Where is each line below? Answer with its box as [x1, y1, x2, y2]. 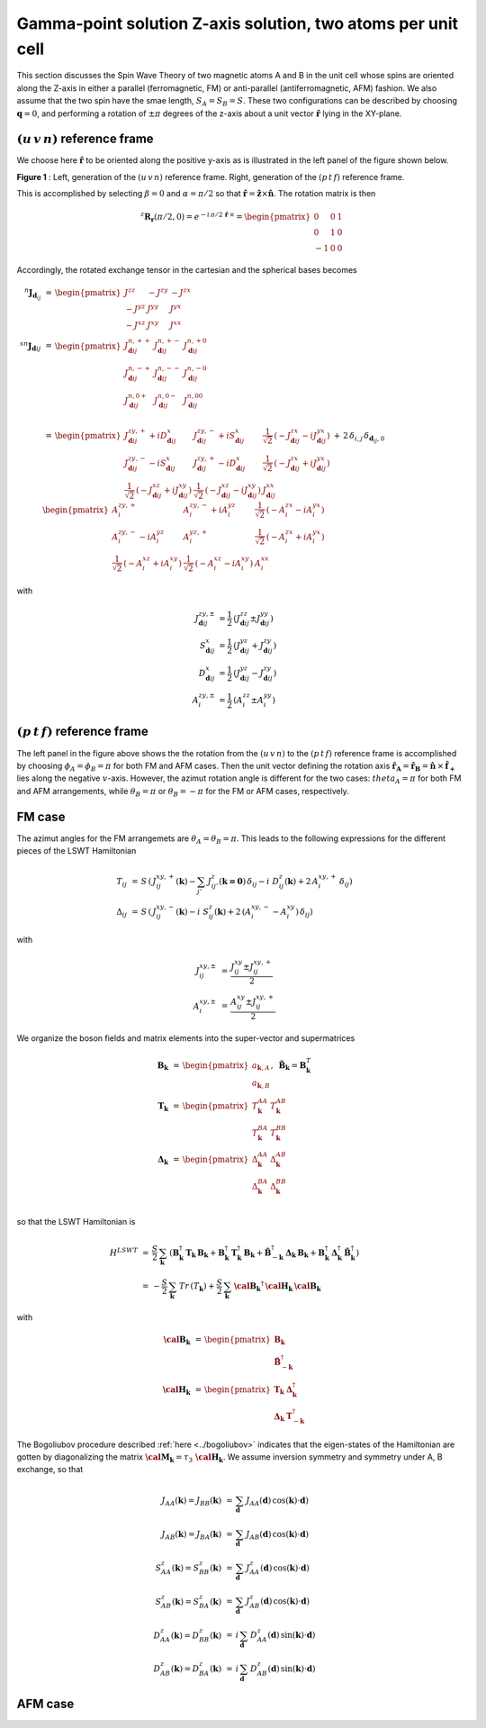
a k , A [252, 1060, 270, 1072]
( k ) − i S [175, 906, 210, 917]
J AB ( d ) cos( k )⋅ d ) [246, 1529, 310, 1542]
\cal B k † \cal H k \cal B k [233, 1280, 321, 1294]
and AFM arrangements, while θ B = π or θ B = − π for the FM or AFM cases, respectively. [16, 785, 350, 799]
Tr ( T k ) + [178, 1281, 215, 1294]
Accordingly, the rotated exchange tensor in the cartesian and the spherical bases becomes [16, 265, 357, 276]
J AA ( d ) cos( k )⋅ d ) [246, 1495, 310, 1507]
